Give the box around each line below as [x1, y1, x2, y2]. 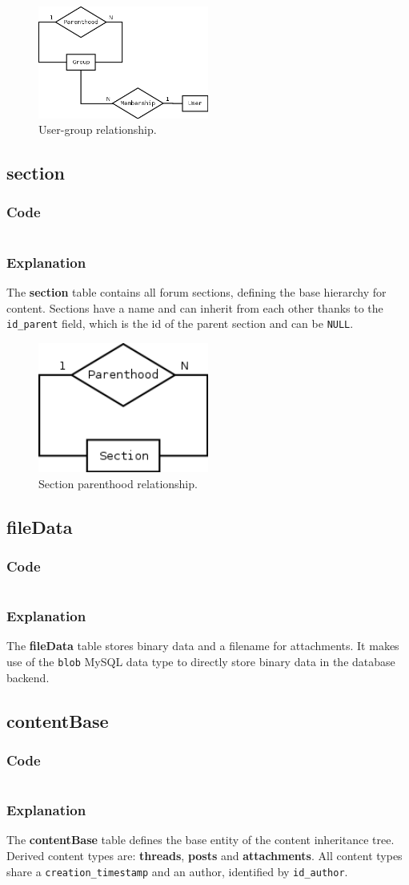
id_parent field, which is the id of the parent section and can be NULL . [6, 315, 354, 332]
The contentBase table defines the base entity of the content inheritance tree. [6, 831, 395, 848]
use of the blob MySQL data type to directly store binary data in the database [6, 653, 395, 669]
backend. [6, 669, 50, 685]
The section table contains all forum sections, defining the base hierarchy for [6, 283, 387, 300]
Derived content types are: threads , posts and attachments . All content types [6, 847, 403, 864]
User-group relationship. [38, 121, 157, 138]
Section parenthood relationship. [38, 475, 198, 491]
